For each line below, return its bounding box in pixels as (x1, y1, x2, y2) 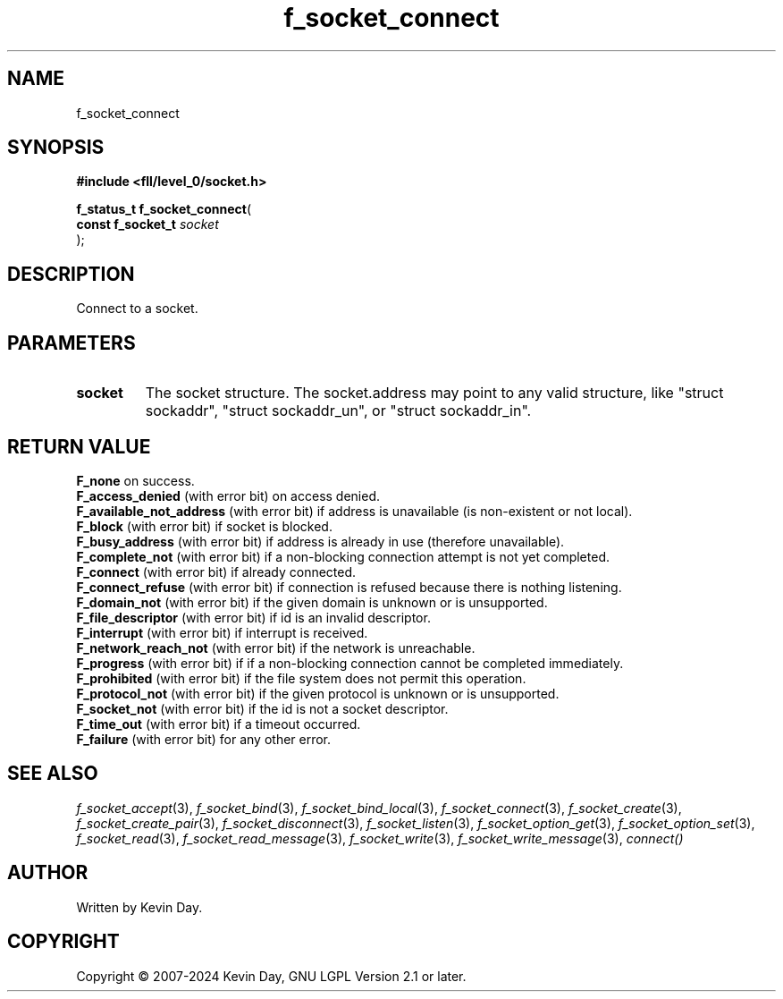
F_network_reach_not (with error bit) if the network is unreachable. (76, 639, 476, 656)
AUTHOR (7, 861, 88, 885)
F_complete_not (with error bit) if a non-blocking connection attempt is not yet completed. (76, 548, 610, 564)
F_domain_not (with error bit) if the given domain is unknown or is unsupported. (76, 594, 548, 610)
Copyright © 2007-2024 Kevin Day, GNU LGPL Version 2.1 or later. (76, 968, 467, 984)
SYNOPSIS (7, 136, 105, 159)
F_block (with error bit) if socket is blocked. (76, 518, 333, 534)
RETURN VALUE (7, 435, 151, 458)
